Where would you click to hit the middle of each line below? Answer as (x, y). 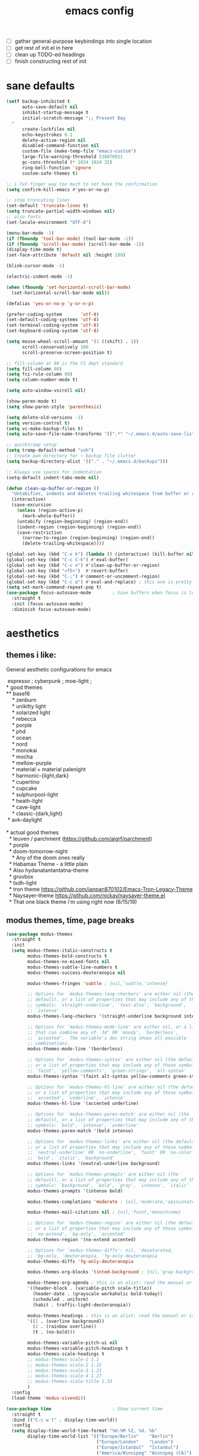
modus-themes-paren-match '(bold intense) (81, 1131)
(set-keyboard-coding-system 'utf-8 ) (53, 331)
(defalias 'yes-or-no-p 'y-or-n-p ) (50, 303)
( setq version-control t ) (38, 423)
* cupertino (25, 781)
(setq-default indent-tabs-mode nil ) (53, 477)
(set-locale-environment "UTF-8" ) (49, 222)
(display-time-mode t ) (34, 250)
